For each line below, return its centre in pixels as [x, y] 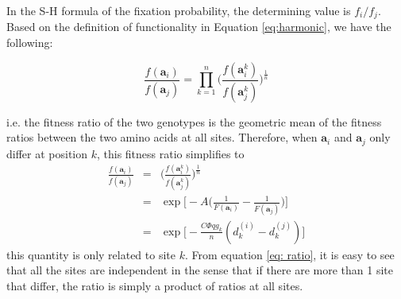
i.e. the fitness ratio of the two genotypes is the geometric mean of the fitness [194, 121]
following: [30, 43]
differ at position [47, 153]
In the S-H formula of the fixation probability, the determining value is [179, 10]
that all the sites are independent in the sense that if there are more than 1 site [200, 270]
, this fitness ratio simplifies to [170, 153]
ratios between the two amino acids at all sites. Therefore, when [162, 137]
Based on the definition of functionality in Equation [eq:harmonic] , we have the [199, 27]
